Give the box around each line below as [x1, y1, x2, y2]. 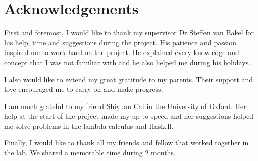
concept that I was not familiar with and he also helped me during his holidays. [4, 57, 251, 67]
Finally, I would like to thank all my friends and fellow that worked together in [4, 137, 249, 148]
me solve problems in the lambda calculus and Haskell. [4, 120, 174, 131]
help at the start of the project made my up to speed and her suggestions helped [4, 111, 253, 121]
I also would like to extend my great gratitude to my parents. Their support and [4, 74, 253, 84]
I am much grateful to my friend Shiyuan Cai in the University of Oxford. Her [4, 100, 246, 111]
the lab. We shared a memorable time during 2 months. [4, 147, 176, 158]
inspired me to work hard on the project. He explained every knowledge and [4, 47, 239, 58]
